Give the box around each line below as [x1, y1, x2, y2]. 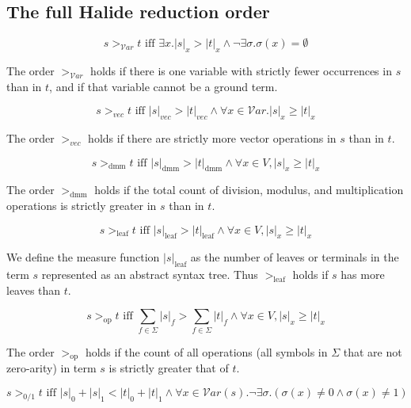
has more [341, 266, 385, 283]
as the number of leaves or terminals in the [190, 249, 399, 265]
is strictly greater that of [108, 360, 229, 376]
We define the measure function [6, 249, 160, 265]
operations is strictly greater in [6, 196, 157, 213]
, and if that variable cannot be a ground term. [49, 78, 278, 94]
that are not [343, 343, 402, 360]
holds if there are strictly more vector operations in [88, 129, 337, 146]
